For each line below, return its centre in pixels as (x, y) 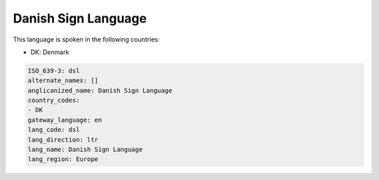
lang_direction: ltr (63, 140)
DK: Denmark (50, 52)
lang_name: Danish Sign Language (85, 150)
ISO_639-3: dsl (54, 71)
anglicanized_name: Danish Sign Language (100, 90)
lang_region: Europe (63, 159)
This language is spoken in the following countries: (86, 39)
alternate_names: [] (63, 81)
